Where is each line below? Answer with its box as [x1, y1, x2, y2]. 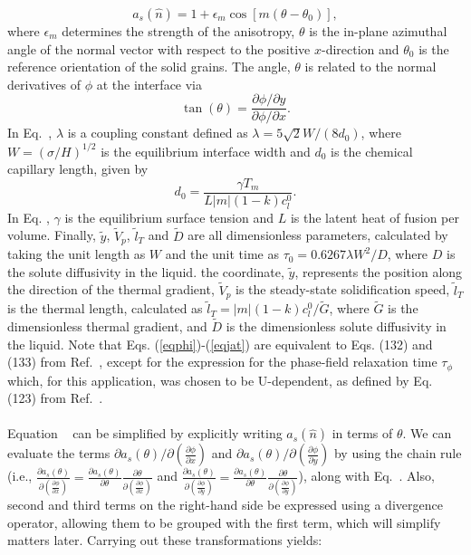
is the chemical [331, 141, 413, 160]
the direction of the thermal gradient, [7, 280, 215, 299]
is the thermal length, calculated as [7, 299, 203, 318]
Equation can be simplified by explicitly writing [7, 424, 283, 443]
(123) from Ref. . [7, 388, 103, 407]
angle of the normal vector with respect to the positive [7, 39, 311, 58]
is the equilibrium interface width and [101, 141, 311, 160]
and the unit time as [165, 244, 280, 263]
